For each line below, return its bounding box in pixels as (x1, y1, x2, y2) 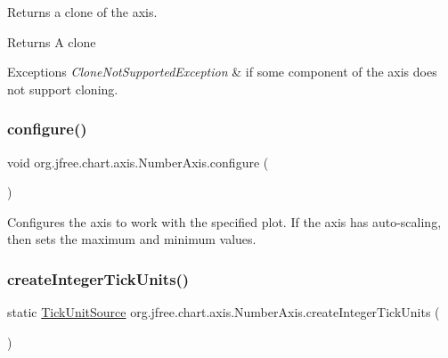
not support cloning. (7, 79, 118, 98)
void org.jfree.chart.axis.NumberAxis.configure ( (7, 152, 269, 171)
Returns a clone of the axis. (7, 3, 158, 20)
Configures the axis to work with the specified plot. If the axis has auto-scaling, (7, 212, 442, 231)
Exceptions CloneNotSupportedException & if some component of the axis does (7, 62, 437, 81)
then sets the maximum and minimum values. (7, 230, 257, 248)
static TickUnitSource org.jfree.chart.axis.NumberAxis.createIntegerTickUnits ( (7, 303, 440, 321)
